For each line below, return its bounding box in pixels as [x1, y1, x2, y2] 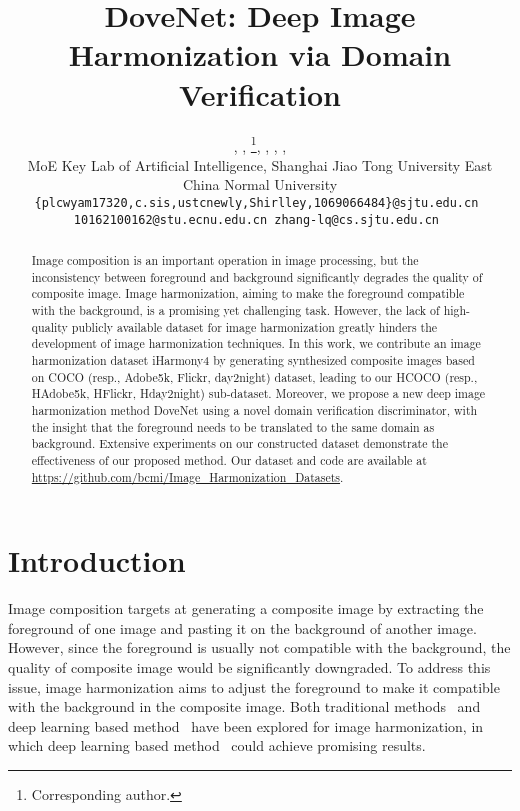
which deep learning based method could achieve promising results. [8, 735, 426, 756]
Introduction [8, 540, 186, 581]
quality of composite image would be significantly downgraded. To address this [8, 656, 491, 677]
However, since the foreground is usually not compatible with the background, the [8, 637, 511, 658]
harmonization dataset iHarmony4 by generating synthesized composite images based [31, 351, 475, 368]
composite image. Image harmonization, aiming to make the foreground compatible [31, 285, 465, 302]
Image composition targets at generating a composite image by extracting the [8, 598, 484, 619]
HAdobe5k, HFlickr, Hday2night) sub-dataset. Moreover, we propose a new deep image [31, 385, 486, 402]
